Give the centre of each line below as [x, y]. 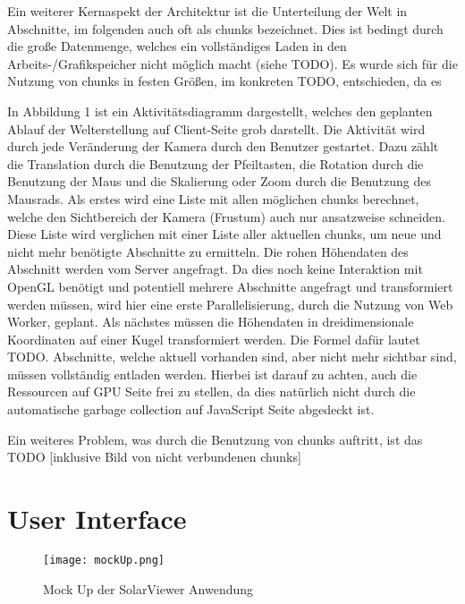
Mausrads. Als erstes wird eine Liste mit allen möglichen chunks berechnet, [213, 198]
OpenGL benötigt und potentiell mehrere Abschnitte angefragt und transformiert [230, 286]
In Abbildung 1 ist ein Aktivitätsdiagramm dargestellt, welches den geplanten [220, 111]
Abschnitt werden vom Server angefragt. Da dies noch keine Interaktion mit [215, 269]
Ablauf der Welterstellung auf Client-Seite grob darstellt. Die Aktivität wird [216, 128]
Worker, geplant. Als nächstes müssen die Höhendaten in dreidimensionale [211, 322]
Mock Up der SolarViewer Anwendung [148, 588]
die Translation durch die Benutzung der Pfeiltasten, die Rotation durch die [216, 163]
